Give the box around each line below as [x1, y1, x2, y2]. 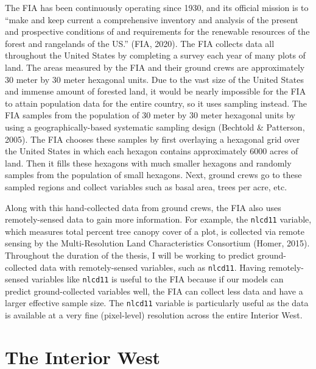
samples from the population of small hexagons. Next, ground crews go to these [5, 168, 302, 181]
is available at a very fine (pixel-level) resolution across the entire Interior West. [5, 309, 303, 321]
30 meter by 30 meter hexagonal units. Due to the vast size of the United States [5, 73, 304, 85]
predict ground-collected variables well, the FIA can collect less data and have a [5, 284, 303, 297]
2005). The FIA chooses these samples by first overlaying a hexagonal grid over [5, 132, 300, 145]
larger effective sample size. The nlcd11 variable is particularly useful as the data [5, 296, 309, 309]
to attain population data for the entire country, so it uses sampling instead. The [5, 96, 307, 109]
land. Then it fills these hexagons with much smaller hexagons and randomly [5, 156, 292, 169]
